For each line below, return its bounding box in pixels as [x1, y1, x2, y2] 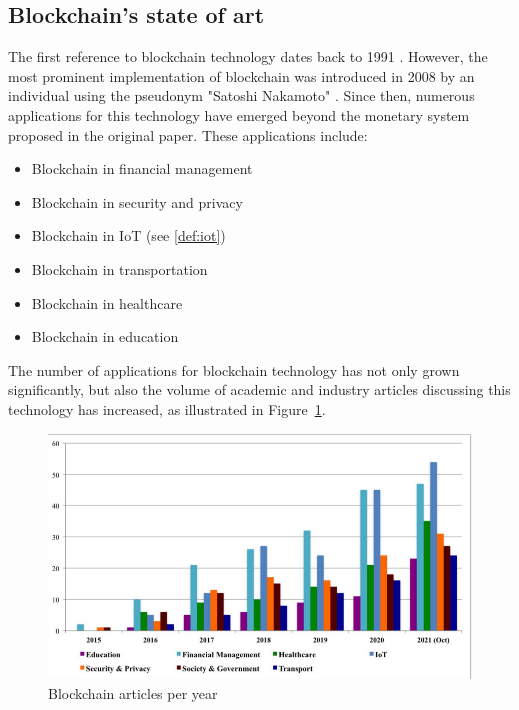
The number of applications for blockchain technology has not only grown [8, 359, 460, 380]
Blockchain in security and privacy [31, 191, 243, 212]
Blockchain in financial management [31, 158, 253, 179]
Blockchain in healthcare [31, 292, 183, 313]
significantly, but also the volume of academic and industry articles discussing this [8, 379, 511, 400]
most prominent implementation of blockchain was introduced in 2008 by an [8, 65, 475, 86]
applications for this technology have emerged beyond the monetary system [8, 104, 470, 125]
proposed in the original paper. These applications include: [8, 124, 368, 145]
